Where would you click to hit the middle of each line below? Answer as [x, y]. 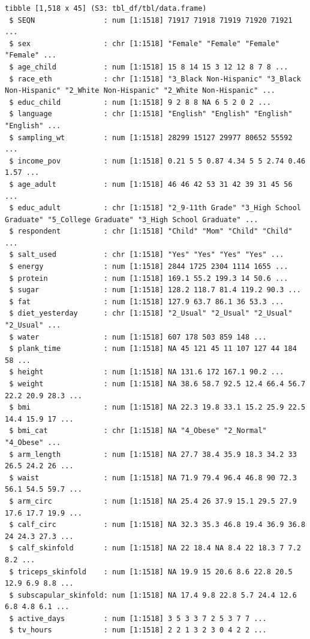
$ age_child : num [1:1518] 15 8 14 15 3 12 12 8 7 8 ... [149, 67]
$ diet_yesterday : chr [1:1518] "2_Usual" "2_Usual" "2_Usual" [151, 314]
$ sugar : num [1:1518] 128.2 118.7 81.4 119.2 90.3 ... [155, 290]
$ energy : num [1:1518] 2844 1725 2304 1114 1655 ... [149, 267]
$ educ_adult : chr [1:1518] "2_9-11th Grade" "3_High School [155, 208]
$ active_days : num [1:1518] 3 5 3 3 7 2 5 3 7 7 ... [138, 618]
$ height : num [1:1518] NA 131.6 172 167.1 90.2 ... [147, 372]
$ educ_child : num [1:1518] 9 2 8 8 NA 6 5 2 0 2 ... [140, 102]
